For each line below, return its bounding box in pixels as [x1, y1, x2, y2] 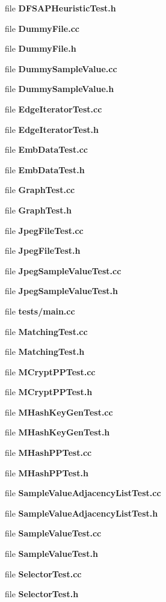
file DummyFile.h [5, 42, 76, 55]
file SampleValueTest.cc [5, 527, 102, 539]
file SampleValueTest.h [5, 547, 98, 560]
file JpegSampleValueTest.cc [5, 264, 121, 277]
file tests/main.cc [5, 304, 75, 317]
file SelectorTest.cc [5, 567, 82, 580]
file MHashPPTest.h [5, 466, 88, 479]
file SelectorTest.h [5, 588, 79, 600]
